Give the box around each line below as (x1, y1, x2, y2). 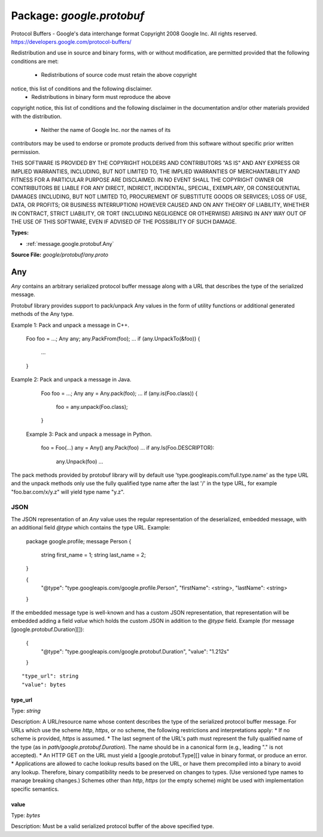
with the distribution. (11, 113, 62, 120)
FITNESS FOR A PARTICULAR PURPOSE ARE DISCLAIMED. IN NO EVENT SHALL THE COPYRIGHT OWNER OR (11, 176, 284, 183)
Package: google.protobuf (11, 9, 145, 22)
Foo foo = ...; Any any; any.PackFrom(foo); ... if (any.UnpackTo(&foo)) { (26, 335, 200, 342)
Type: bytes (11, 811, 41, 818)
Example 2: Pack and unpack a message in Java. (11, 376, 132, 383)
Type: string (11, 707, 41, 715)
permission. (11, 148, 40, 155)
